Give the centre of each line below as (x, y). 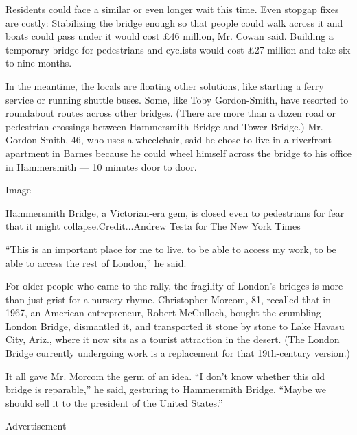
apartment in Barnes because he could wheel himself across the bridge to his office (178, 153)
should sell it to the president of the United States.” (114, 402)
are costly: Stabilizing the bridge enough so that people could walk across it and (174, 22)
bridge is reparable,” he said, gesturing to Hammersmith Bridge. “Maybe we (166, 389)
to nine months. (39, 63)
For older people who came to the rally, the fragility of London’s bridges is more (174, 286)
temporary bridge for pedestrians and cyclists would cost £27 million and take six (178, 49)
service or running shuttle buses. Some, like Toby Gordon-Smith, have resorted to (177, 99)
